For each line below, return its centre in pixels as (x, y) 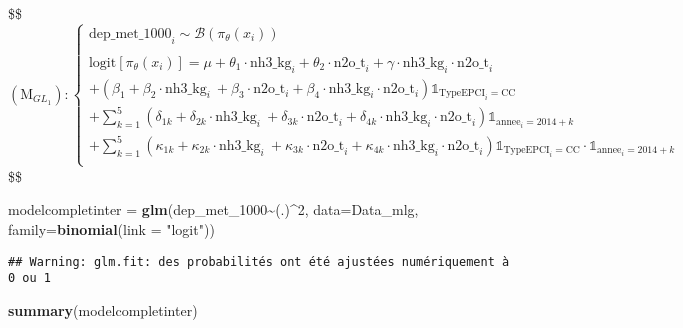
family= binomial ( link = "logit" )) (111, 228)
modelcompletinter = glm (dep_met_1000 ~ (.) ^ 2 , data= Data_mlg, (213, 209)
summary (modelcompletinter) (103, 309)
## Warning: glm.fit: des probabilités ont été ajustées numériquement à (259, 261)
